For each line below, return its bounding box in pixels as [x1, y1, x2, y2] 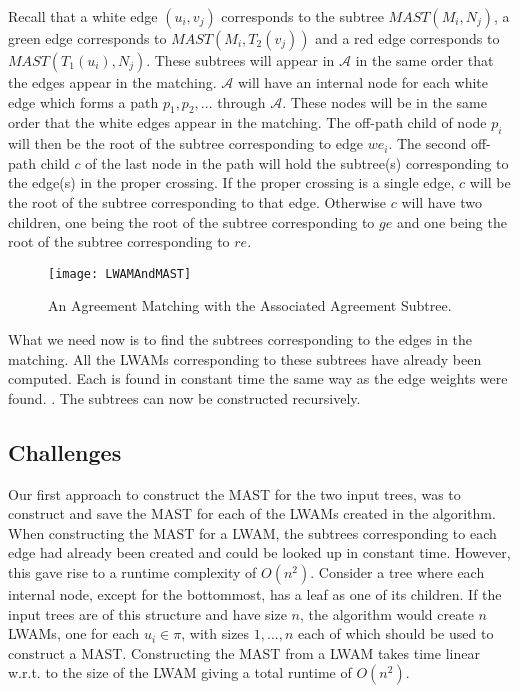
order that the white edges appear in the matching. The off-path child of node [8, 112, 487, 133]
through [217, 91, 266, 112]
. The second [388, 133, 467, 154]
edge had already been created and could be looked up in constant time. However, [8, 542, 511, 563]
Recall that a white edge [8, 6, 158, 26]
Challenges [8, 436, 122, 467]
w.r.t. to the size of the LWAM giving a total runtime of [8, 662, 352, 683]
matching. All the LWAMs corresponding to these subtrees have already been [8, 348, 482, 369]
